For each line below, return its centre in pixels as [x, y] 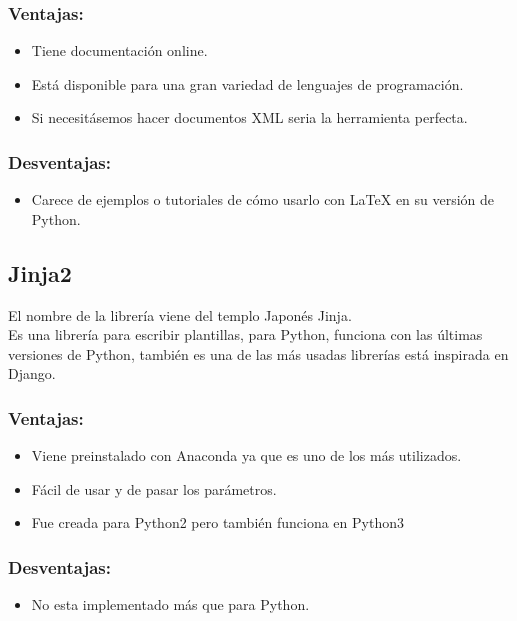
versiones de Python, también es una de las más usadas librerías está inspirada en [258, 353]
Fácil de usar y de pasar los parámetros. [154, 488]
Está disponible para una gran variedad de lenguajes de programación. [247, 83]
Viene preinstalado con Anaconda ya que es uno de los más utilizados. [246, 455]
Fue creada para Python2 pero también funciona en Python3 [217, 522]
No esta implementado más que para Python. [170, 604]
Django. [32, 373]
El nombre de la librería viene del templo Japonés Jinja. [180, 314]
